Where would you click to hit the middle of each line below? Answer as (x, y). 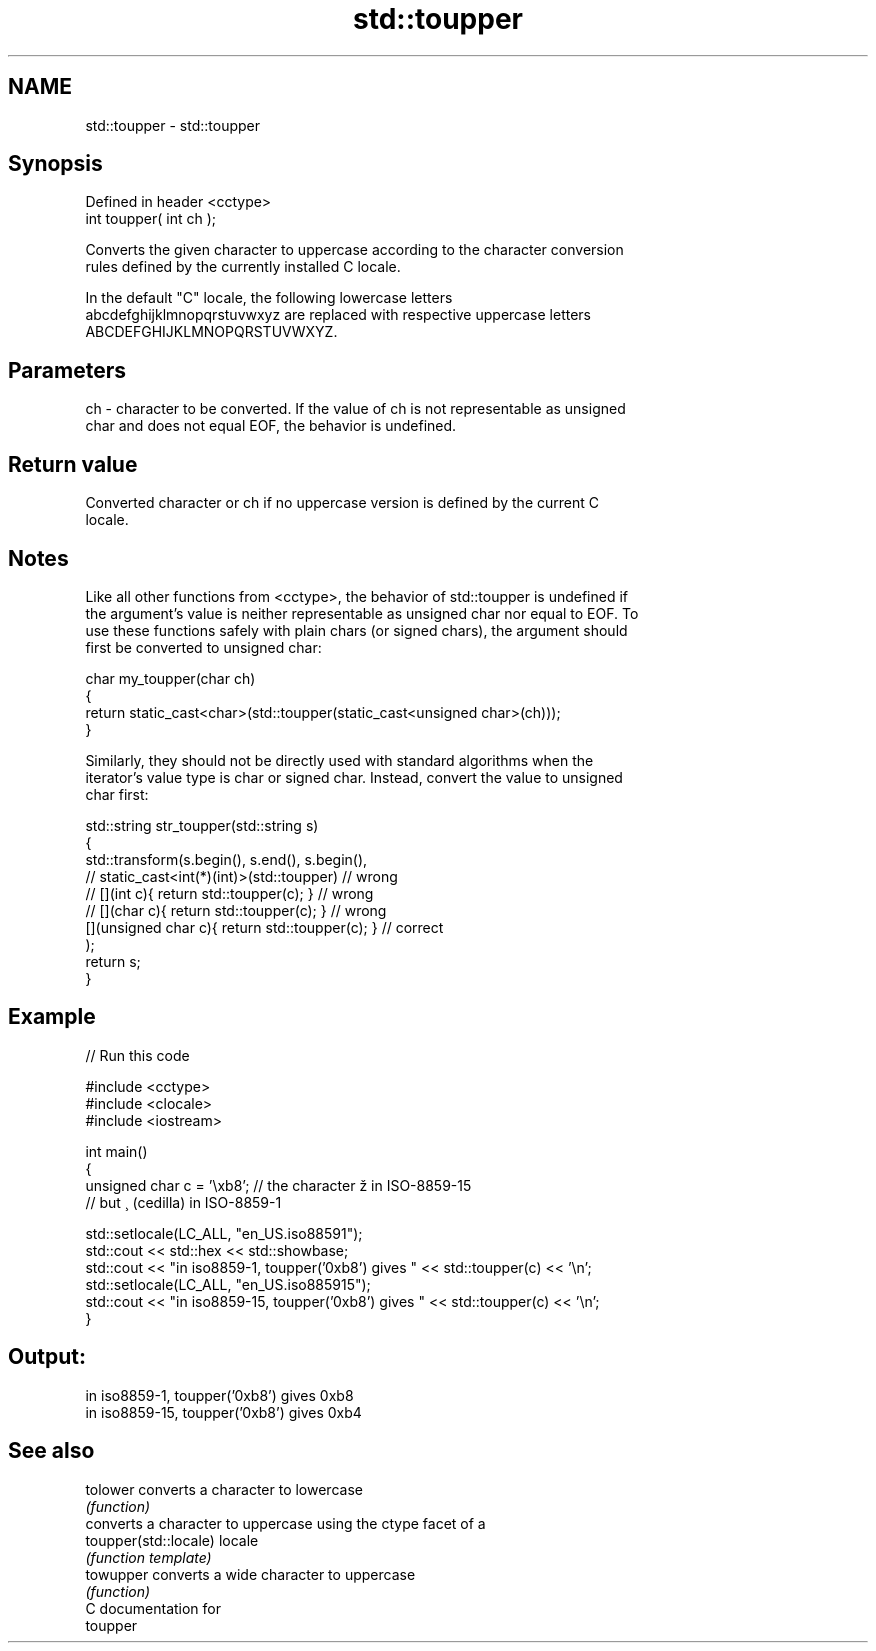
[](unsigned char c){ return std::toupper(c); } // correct (264, 927)
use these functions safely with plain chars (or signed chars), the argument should (356, 630)
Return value (73, 464)
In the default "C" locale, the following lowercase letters (269, 298)
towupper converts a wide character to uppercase (250, 1574)
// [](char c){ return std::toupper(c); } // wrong (236, 910)
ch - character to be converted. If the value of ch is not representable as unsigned (355, 409)
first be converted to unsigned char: (203, 647)
